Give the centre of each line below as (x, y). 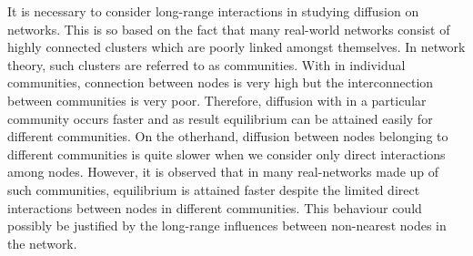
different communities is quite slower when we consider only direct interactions (226, 154)
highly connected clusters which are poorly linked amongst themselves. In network (236, 47)
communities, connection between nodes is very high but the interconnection (221, 82)
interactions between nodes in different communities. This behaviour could (215, 207)
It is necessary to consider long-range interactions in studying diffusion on (213, 11)
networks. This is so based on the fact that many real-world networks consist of (229, 29)
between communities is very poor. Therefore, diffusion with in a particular (217, 100)
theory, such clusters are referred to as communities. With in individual (206, 64)
